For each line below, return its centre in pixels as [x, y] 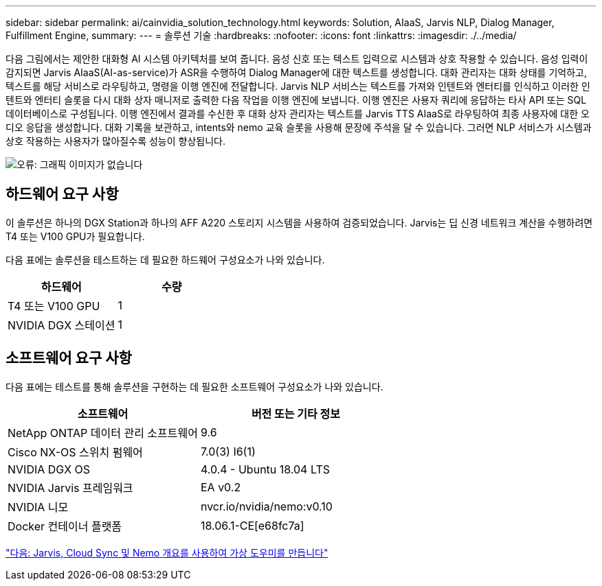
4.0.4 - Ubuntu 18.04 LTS [265, 469]
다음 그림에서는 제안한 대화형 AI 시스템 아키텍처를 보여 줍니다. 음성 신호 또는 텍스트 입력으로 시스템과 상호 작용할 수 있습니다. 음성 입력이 [297, 59]
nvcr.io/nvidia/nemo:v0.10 [266, 506]
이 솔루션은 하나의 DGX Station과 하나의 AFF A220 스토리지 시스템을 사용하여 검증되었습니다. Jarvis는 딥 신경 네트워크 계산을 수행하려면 [299, 222]
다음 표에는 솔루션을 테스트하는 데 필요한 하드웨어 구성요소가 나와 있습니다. [165, 259]
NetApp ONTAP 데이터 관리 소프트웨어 [103, 433]
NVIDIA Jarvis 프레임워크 [70, 488]
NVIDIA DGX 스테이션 [62, 325]
